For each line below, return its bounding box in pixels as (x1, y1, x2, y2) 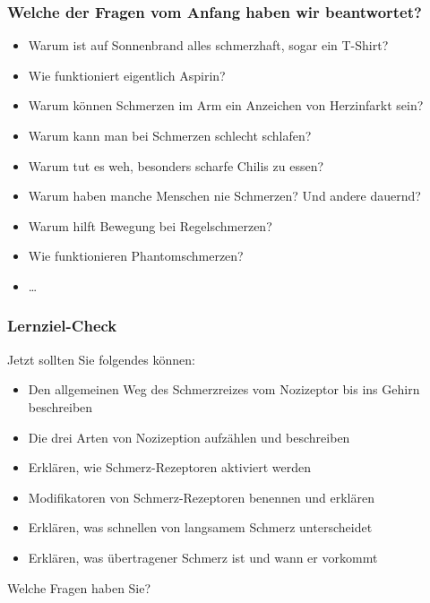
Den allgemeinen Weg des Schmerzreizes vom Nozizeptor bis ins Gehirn (28, 380, 420, 399)
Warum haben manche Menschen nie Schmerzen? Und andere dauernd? (28, 186, 421, 205)
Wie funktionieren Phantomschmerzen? (28, 246, 244, 265)
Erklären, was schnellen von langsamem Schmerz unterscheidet (28, 518, 373, 537)
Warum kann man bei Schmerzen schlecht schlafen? (28, 126, 312, 144)
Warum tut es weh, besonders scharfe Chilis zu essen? (28, 156, 324, 175)
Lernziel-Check (7, 314, 117, 337)
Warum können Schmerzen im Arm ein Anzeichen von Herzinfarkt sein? (28, 96, 424, 115)
